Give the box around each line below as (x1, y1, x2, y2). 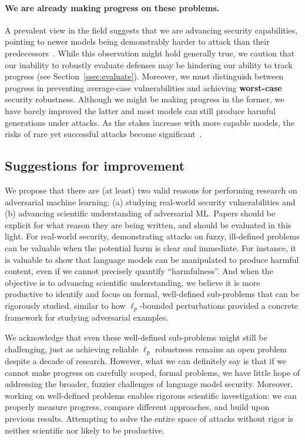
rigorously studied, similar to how (5, 299, 126, 311)
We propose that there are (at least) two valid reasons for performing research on (5, 184, 297, 196)
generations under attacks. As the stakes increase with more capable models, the (5, 116, 294, 128)
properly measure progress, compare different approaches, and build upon (5, 401, 270, 413)
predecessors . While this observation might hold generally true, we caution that (5, 46, 295, 59)
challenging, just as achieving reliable (5, 342, 139, 355)
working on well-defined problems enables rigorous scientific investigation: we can (5, 389, 297, 401)
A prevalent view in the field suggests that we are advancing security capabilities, (5, 24, 298, 36)
